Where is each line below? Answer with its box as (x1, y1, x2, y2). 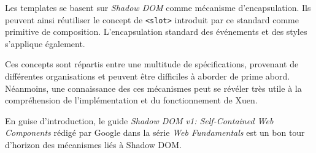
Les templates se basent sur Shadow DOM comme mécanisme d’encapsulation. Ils (5, 1, 311, 13)
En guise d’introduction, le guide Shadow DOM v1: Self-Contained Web (5, 114, 274, 127)
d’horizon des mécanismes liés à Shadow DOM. (5, 138, 182, 151)
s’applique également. (5, 37, 85, 50)
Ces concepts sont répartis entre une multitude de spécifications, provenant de (5, 58, 299, 70)
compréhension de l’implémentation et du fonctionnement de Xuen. (5, 94, 258, 106)
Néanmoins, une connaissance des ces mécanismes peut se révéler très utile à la (5, 81, 302, 94)
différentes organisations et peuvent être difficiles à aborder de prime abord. (5, 70, 290, 83)
